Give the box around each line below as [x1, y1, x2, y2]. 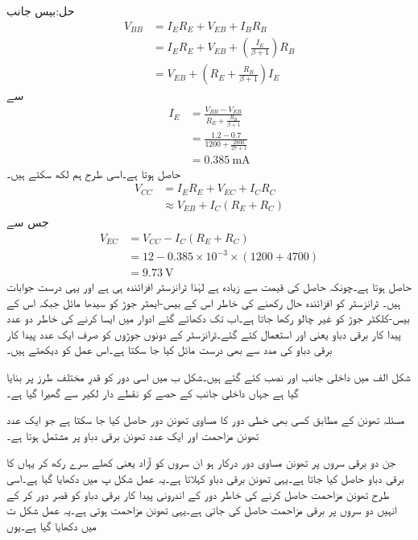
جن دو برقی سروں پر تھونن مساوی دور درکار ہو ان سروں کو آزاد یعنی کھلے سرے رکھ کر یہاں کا [6, 454, 396, 471]
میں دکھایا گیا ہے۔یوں [6, 517, 97, 534]
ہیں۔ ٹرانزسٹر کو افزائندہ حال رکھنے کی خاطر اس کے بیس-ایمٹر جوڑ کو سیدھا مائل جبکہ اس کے [6, 293, 401, 310]
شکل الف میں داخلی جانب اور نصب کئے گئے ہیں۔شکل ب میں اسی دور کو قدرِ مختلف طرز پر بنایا [6, 368, 411, 385]
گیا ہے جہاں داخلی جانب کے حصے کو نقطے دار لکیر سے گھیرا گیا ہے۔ [6, 384, 299, 401]
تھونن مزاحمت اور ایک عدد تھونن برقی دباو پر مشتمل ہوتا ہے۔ [6, 426, 259, 443]
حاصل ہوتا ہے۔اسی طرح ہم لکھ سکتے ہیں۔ [6, 164, 181, 181]
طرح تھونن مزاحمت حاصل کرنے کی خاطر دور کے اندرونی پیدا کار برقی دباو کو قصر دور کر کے [6, 485, 390, 502]
